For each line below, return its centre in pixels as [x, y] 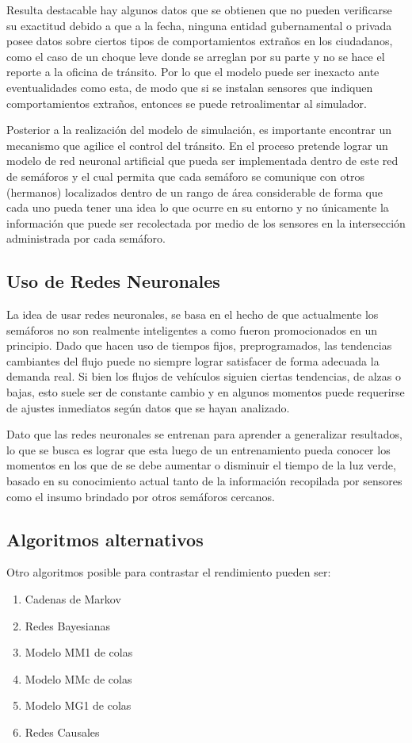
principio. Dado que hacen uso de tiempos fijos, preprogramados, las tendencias [199, 345]
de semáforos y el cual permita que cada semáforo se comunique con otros [185, 176]
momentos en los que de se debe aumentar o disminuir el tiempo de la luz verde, [201, 465]
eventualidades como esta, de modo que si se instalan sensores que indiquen [190, 87]
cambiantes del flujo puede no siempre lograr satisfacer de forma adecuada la [193, 360]
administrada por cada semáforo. [86, 238]
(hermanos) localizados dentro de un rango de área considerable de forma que [195, 191]
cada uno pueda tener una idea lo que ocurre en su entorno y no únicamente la [198, 207]
